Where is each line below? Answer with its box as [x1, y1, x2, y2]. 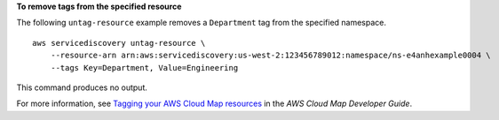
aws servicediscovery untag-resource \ [32, 38, 206, 48]
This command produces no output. [16, 82, 148, 93]
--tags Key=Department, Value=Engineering [50, 63, 239, 72]
